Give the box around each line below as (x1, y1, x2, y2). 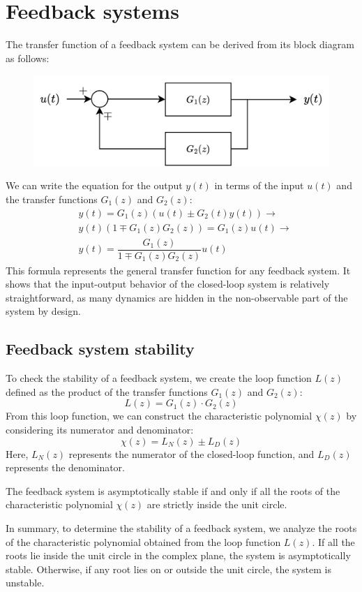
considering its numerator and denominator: (6, 422, 194, 437)
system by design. (6, 304, 81, 318)
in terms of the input (214, 178, 304, 193)
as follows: (6, 50, 50, 65)
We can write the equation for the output (6, 178, 183, 193)
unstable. (6, 575, 45, 590)
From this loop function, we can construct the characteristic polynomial (6, 408, 312, 423)
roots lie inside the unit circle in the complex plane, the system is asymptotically (6, 548, 351, 563)
